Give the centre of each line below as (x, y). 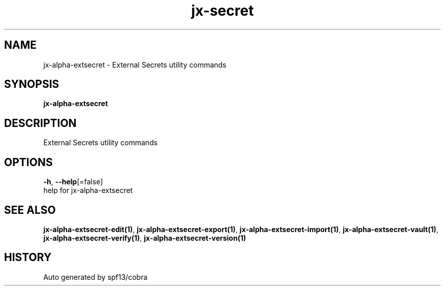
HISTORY (28, 257)
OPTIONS (28, 162)
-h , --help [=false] (73, 182)
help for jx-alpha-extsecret (88, 190)
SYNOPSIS (32, 84)
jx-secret (222, 11)
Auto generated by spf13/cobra (96, 277)
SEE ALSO (30, 210)
